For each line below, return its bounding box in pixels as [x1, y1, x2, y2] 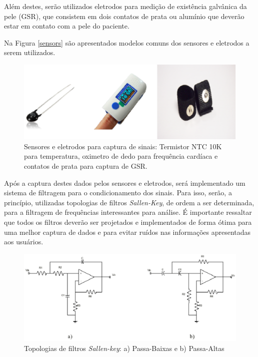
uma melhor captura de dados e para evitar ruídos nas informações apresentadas [4, 226, 251, 237]
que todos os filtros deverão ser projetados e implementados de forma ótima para [4, 216, 252, 227]
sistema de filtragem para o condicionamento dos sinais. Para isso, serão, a [4, 187, 232, 198]
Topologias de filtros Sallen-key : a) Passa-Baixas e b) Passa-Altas [24, 343, 224, 353]
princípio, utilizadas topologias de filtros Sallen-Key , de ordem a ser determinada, [4, 197, 254, 207]
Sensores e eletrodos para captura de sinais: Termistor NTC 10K [24, 141, 222, 151]
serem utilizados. [4, 47, 55, 58]
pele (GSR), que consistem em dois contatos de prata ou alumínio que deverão [4, 11, 244, 21]
